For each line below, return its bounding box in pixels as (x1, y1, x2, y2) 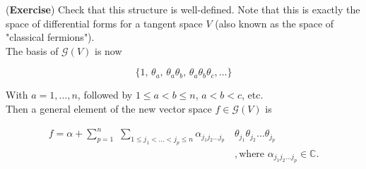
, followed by (77, 87, 133, 102)
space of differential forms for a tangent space (6, 15, 203, 30)
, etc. (242, 87, 264, 102)
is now (94, 43, 122, 58)
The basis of (6, 43, 59, 58)
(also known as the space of (215, 15, 334, 30)
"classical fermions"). (6, 30, 95, 44)
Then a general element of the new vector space (6, 101, 212, 115)
